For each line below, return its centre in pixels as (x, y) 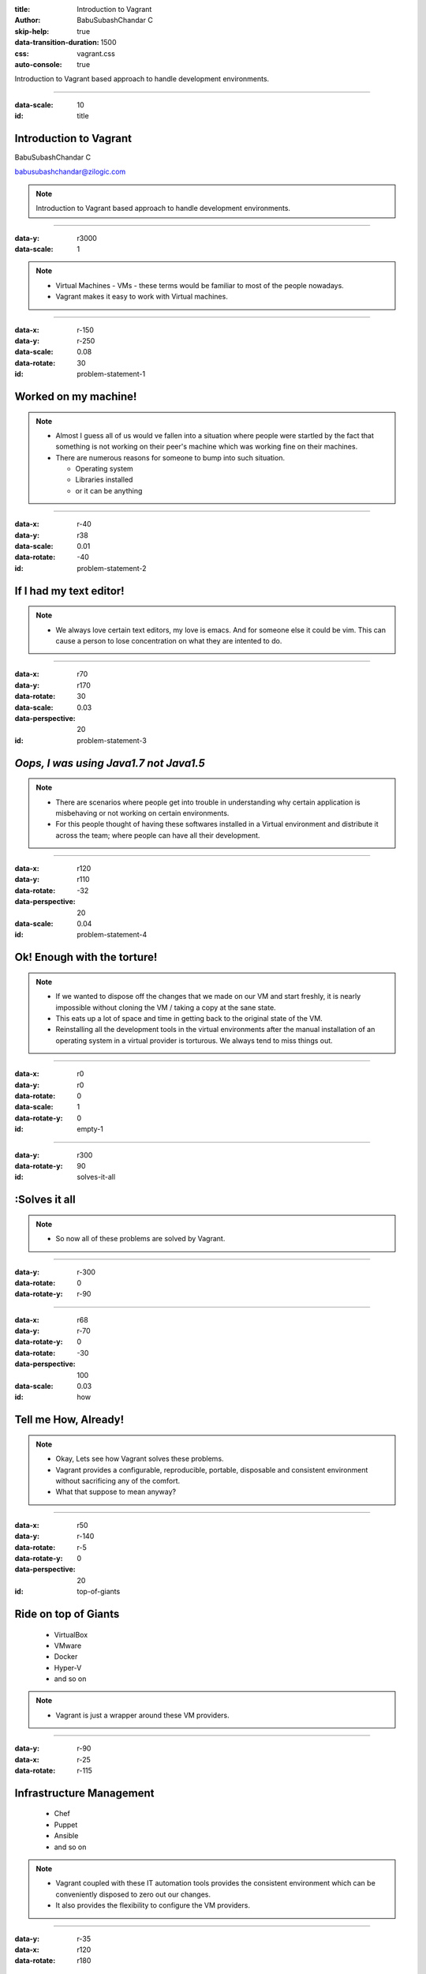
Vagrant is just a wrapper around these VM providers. (143, 1715)
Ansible (66, 1836)
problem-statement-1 (111, 374)
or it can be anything (109, 490)
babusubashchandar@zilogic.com (70, 172)
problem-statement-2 (112, 568)
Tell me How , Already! (69, 1420)
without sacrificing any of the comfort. (118, 1480)
